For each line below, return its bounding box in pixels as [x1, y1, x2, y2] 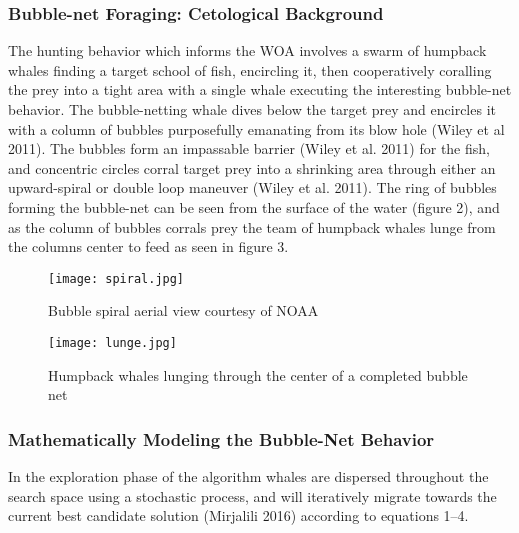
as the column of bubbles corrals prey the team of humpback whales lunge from [8, 216, 496, 237]
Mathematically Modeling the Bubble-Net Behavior [8, 426, 435, 451]
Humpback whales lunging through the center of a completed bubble [48, 364, 468, 385]
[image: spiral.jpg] [48, 271, 185, 286]
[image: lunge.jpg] [48, 336, 177, 350]
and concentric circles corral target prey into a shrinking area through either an [8, 157, 496, 178]
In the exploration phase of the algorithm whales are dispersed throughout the [8, 466, 489, 487]
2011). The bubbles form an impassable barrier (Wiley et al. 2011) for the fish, [8, 138, 490, 159]
